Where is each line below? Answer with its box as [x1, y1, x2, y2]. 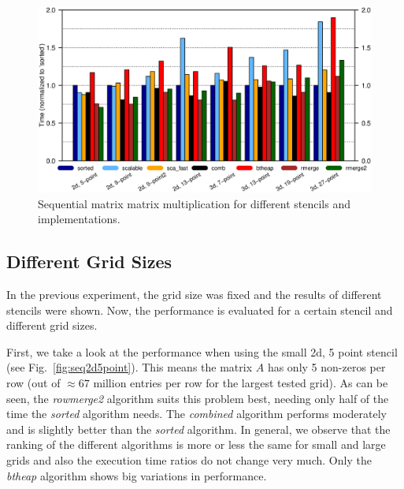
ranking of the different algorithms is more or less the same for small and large [6, 436, 386, 453]
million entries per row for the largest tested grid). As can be [93, 374, 388, 390]
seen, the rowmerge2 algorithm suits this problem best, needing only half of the [6, 390, 389, 406]
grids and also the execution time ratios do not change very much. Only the [6, 451, 372, 468]
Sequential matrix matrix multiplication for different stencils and [38, 195, 351, 211]
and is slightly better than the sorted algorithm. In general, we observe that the [6, 420, 391, 437]
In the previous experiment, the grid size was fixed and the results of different [6, 286, 382, 302]
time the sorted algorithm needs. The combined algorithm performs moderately [6, 405, 387, 422]
